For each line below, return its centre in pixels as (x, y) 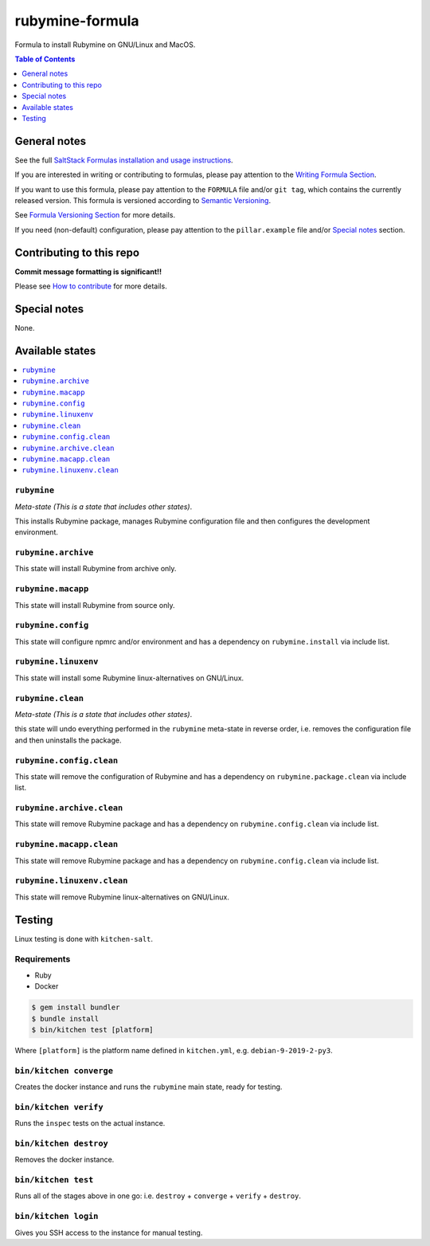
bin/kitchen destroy (62, 1143)
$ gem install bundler (76, 1007)
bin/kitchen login (57, 1217)
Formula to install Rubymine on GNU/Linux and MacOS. (105, 45)
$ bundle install (65, 1019)
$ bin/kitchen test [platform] (93, 1029)
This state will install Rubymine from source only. (95, 605)
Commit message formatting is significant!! (88, 272)
